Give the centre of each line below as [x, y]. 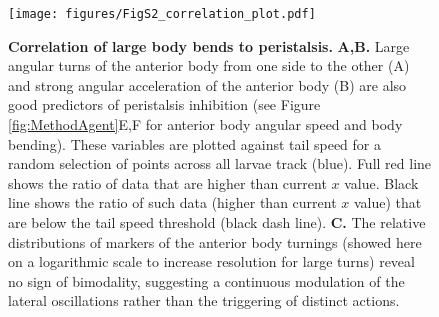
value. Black [381, 182]
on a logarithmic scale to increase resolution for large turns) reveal [211, 261]
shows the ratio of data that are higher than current [167, 182]
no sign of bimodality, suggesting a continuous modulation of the [206, 280]
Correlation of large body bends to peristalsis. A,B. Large [209, 45]
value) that [387, 202]
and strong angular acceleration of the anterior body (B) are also [207, 84]
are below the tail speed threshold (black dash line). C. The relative [217, 222]
